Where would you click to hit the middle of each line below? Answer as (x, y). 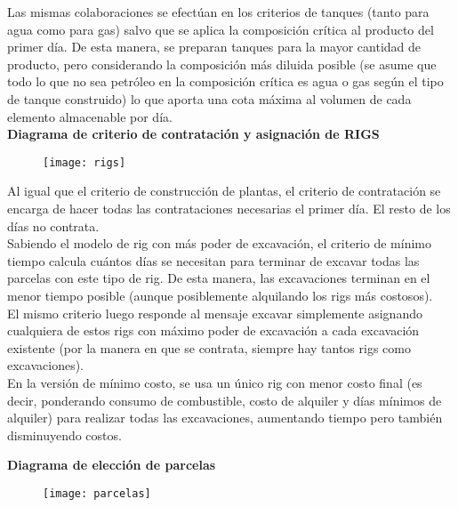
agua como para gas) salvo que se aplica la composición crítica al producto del (221, 29)
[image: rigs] (84, 162)
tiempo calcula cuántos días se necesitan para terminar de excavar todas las (213, 260)
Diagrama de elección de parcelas (112, 465)
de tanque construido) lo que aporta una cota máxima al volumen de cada (209, 98)
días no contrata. (53, 225)
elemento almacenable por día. (90, 116)
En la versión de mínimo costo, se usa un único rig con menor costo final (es (215, 382)
